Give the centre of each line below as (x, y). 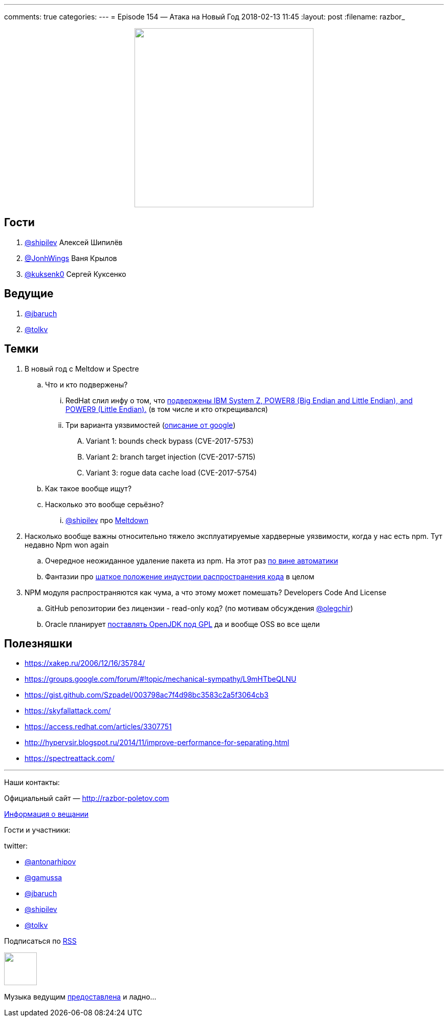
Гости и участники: (37, 830)
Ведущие (29, 294)
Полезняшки (38, 643)
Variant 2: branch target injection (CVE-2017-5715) (171, 457)
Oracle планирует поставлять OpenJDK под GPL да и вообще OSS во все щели (183, 624)
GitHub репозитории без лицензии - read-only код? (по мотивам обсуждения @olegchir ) (199, 608)
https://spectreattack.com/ (70, 758)
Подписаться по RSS (40, 941)
